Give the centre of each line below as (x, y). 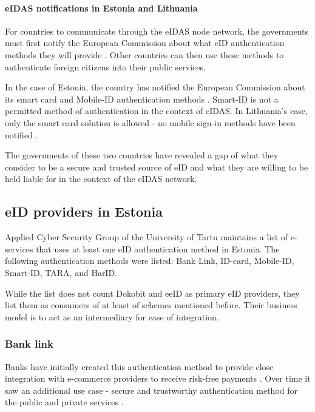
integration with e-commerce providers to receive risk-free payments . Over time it (158, 378)
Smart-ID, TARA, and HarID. (61, 272)
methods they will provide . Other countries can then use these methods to (144, 54)
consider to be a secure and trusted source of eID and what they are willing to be (157, 167)
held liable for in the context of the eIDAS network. (101, 179)
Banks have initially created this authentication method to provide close (139, 366)
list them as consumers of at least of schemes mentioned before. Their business (151, 305)
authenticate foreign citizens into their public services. (105, 66)
